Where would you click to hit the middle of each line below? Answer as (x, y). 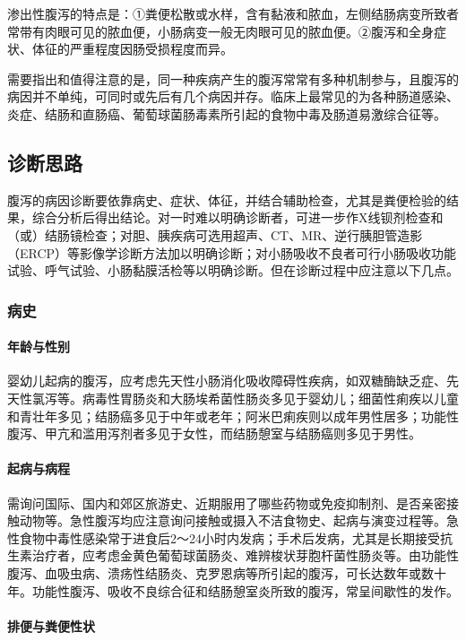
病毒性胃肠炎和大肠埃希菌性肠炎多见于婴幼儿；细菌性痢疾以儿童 (270, 398)
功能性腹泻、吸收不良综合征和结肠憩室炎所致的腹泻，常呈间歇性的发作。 (245, 590)
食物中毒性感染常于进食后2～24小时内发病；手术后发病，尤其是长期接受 (229, 537)
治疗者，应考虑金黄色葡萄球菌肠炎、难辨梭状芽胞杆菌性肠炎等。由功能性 (245, 555)
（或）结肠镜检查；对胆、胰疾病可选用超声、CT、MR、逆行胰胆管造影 (215, 234)
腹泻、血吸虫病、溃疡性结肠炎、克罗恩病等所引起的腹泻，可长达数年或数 (220, 572)
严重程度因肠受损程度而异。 (151, 49)
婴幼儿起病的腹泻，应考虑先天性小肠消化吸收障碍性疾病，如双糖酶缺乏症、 (227, 381)
